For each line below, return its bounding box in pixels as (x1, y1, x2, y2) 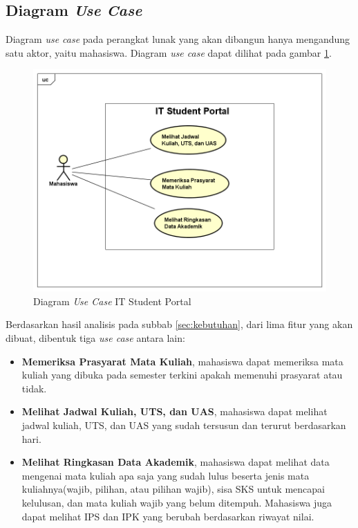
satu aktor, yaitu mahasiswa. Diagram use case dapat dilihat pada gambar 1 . (6, 45, 332, 60)
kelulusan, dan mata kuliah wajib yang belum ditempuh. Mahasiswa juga (21, 495, 332, 509)
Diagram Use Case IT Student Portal (33, 293, 191, 308)
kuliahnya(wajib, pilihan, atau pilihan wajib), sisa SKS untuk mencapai (21, 482, 325, 496)
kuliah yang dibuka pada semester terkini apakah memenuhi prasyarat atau (21, 367, 343, 382)
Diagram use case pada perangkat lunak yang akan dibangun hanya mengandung (6, 32, 350, 46)
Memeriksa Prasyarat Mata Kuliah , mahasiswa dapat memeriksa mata (21, 354, 343, 368)
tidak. (21, 381, 47, 395)
